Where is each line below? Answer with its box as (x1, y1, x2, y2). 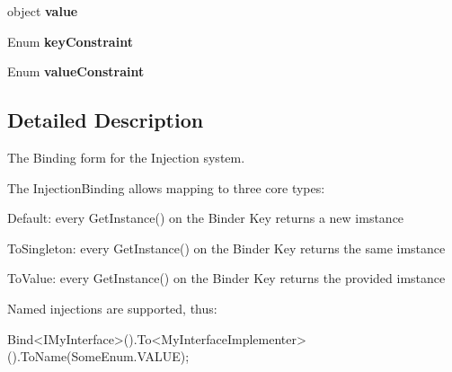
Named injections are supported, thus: (7, 298, 217, 317)
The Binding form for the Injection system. (7, 147, 245, 166)
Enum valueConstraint (7, 62, 145, 81)
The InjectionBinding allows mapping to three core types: (7, 178, 325, 197)
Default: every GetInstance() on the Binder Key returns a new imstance (7, 208, 404, 227)
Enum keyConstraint (7, 31, 133, 50)
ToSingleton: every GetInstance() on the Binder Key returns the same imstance (7, 238, 446, 257)
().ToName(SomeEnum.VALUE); (7, 347, 190, 366)
